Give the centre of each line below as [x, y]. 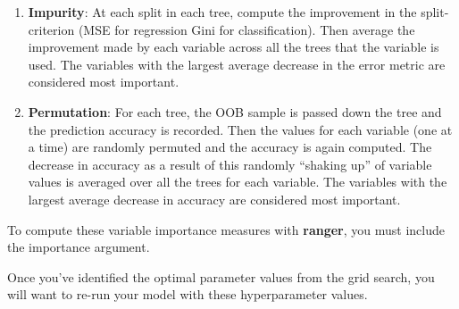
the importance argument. [79, 247]
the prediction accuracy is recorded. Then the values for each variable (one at [240, 129]
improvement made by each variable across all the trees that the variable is [234, 47]
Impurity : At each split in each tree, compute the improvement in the [222, 12]
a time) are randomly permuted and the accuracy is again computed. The [230, 147]
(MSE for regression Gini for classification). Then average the [246, 29]
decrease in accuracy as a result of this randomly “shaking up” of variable [230, 164]
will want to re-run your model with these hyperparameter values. [188, 294]
